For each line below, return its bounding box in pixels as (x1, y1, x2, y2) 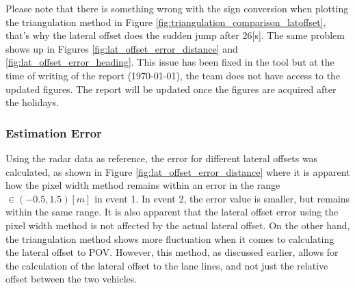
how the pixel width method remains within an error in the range (5, 178, 280, 192)
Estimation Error (5, 124, 102, 141)
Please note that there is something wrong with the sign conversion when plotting (5, 1, 349, 15)
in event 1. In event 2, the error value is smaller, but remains (94, 191, 350, 205)
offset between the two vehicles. (5, 272, 137, 286)
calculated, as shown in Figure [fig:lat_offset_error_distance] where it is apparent (5, 164, 350, 179)
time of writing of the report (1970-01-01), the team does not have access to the (5, 68, 341, 82)
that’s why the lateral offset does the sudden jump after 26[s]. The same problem (5, 28, 345, 42)
